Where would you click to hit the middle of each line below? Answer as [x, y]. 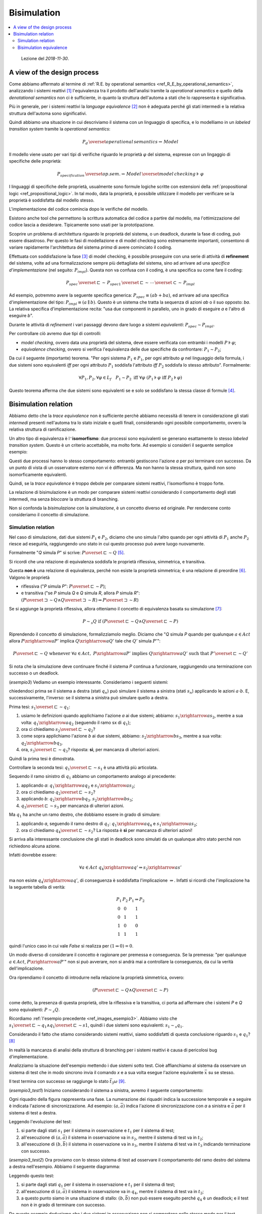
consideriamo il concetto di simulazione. [49, 515]
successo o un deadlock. [34, 673]
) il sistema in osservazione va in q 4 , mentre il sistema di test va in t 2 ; [134, 1192]
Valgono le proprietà [29, 577]
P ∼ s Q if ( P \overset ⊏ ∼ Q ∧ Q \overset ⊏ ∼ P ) [131, 622]
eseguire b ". [21, 316]
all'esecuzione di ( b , [42, 1144]
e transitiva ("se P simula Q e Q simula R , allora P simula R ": [81, 593]
